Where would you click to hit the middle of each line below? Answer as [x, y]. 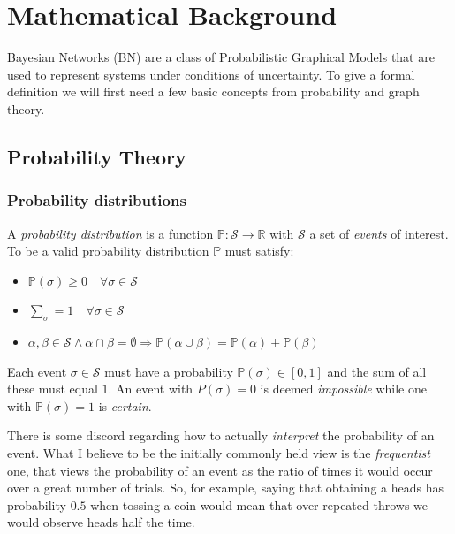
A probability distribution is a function [110, 233]
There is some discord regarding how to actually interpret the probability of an [221, 435]
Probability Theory [97, 156]
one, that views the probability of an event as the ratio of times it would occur [220, 470]
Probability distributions [97, 200]
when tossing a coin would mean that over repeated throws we [259, 504]
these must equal [53, 389]
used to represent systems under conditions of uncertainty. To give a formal [211, 74]
